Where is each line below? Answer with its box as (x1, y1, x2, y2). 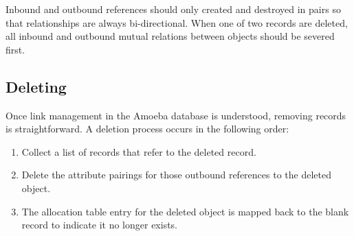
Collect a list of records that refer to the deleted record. (21, 144, 256, 158)
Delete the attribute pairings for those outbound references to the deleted (21, 167, 331, 182)
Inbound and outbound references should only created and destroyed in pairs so (5, 2, 341, 16)
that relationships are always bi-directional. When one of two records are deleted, (5, 15, 348, 29)
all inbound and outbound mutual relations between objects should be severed (5, 29, 335, 43)
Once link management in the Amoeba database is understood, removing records (5, 108, 346, 122)
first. (5, 42, 25, 56)
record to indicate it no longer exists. (21, 217, 178, 232)
